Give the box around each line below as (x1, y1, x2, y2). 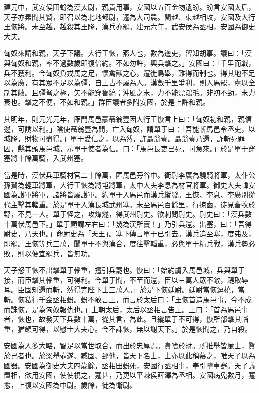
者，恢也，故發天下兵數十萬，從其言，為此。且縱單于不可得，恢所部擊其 (4, 314, 241, 324)
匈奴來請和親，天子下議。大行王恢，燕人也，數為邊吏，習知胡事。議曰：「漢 (4, 48, 252, 58)
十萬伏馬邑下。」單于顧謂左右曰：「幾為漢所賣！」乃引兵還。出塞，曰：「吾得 (4, 218, 252, 229)
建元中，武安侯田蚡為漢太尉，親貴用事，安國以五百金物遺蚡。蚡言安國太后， (4, 2, 255, 12)
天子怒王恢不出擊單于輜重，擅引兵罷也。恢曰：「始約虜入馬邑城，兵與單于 (4, 265, 245, 275)
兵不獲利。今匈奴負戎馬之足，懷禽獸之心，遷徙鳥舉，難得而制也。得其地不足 (4, 67, 255, 78)
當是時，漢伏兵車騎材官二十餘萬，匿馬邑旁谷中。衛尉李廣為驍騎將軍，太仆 (4, 169, 248, 180)
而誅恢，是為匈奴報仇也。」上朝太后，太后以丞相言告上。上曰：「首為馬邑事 (4, 304, 248, 314)
